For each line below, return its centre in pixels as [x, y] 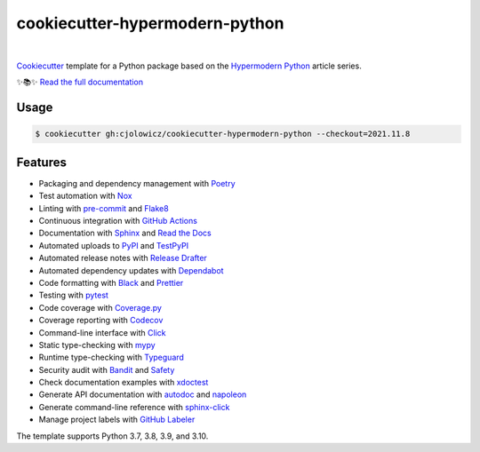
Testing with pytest [73, 295]
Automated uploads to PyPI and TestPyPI [114, 245]
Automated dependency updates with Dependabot [131, 270]
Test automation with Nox [85, 196]
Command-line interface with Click [102, 332]
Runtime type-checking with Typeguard [111, 357]
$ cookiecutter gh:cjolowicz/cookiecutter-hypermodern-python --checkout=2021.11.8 [223, 134]
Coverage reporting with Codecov [101, 321]
